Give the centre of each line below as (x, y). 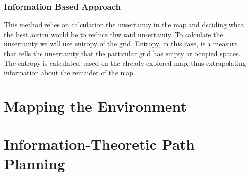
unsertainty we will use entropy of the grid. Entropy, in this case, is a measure (121, 44)
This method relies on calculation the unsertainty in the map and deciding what (124, 25)
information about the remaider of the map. (70, 72)
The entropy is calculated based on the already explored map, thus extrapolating (125, 63)
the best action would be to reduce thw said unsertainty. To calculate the (114, 34)
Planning (35, 163)
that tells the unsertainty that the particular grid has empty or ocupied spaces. (122, 53)
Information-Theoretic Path (99, 144)
